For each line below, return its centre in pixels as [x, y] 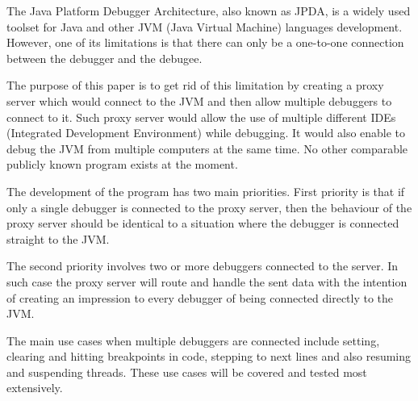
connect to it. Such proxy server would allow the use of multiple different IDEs [201, 117]
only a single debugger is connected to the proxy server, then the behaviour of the [209, 207]
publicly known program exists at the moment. [122, 164]
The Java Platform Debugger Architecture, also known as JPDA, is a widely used [209, 10]
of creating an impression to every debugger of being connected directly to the [200, 297]
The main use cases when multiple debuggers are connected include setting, [193, 340]
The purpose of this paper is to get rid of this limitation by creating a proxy [195, 85]
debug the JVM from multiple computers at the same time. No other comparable [207, 148]
